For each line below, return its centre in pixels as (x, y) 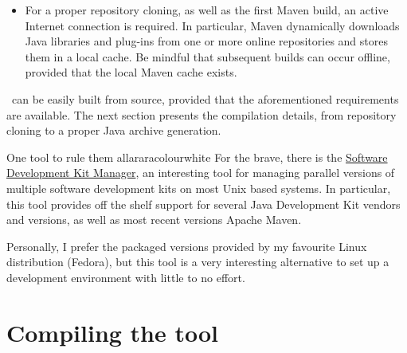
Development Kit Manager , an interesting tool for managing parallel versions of (201, 173)
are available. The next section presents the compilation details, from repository (202, 114)
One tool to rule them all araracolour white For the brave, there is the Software (197, 157)
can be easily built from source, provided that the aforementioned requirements (205, 98)
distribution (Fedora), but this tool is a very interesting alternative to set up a (198, 262)
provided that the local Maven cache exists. (131, 72)
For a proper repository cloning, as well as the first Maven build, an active (207, 10)
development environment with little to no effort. (126, 277)
